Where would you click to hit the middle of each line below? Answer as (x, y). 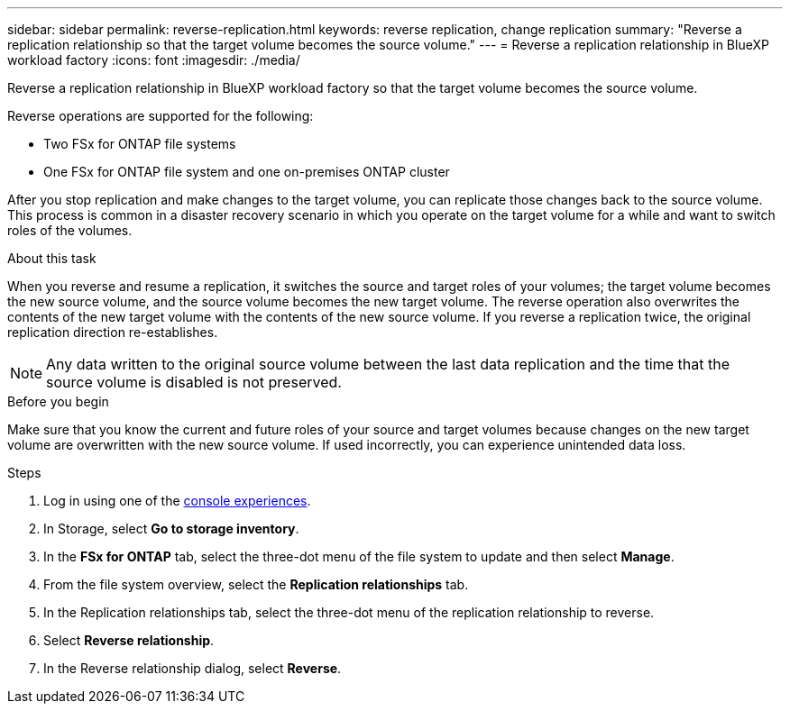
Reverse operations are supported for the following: (161, 116)
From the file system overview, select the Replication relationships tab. (256, 584)
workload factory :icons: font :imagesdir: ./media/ (154, 60)
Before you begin (58, 401)
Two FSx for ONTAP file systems (140, 144)
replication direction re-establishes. (113, 332)
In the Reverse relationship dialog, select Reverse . (193, 668)
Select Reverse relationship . (129, 640)
